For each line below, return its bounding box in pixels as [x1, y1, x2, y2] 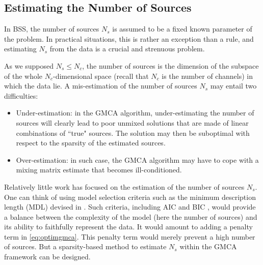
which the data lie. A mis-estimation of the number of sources [4, 80, 197, 91]
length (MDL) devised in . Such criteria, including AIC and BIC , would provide [4, 201, 256, 212]
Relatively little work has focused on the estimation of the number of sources [4, 181, 245, 192]
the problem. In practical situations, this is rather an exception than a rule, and [4, 33, 254, 44]
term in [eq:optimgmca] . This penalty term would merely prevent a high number [4, 231, 255, 242]
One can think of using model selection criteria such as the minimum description [4, 191, 256, 202]
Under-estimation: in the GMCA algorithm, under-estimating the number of [16, 107, 254, 118]
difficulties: [4, 90, 38, 101]
